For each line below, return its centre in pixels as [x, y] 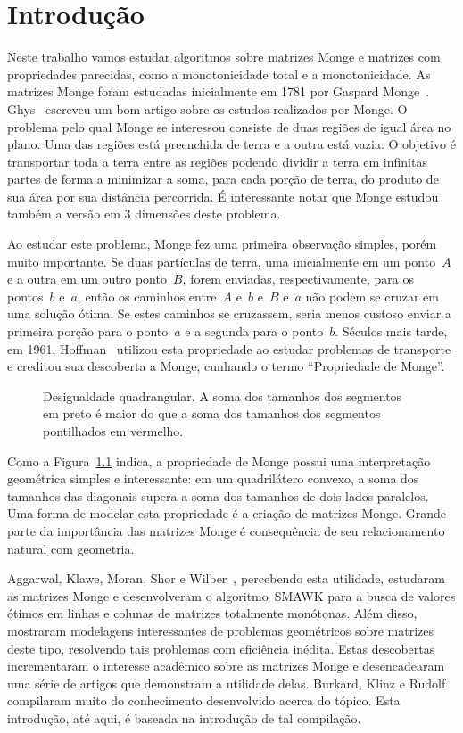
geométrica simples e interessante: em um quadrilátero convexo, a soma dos [213, 478]
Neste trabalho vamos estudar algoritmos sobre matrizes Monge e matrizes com [224, 57]
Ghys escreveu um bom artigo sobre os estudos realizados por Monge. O [207, 108]
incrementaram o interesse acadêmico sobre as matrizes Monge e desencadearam [226, 666]
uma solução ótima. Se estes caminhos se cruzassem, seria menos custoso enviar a [229, 313]
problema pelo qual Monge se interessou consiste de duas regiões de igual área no [229, 126]
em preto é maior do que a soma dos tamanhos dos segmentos [212, 413]
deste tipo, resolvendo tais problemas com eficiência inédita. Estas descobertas [221, 648]
